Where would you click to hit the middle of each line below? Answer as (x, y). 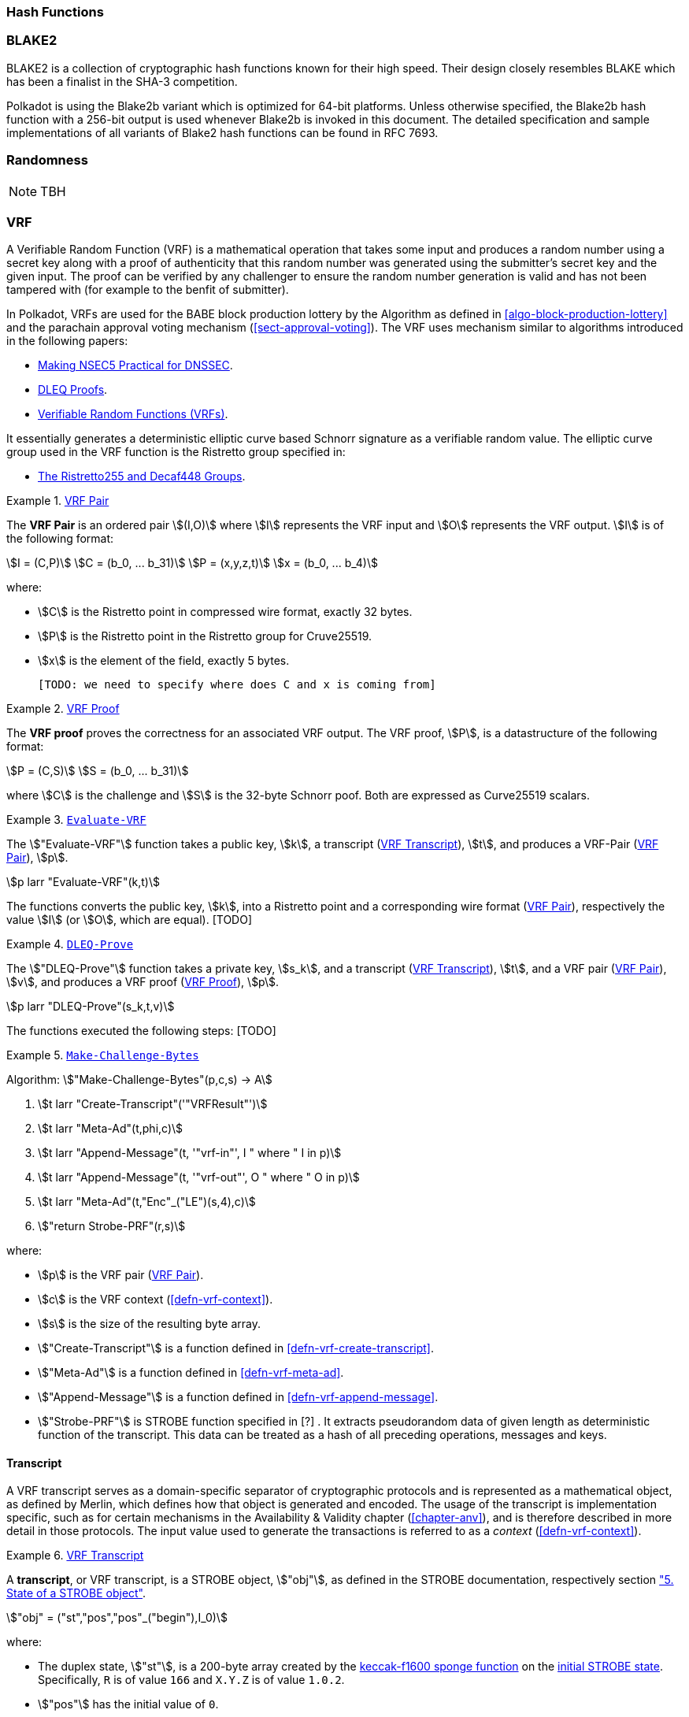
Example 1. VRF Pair (58, 501)
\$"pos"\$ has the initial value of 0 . (128, 1704)
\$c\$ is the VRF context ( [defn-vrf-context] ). (156, 1300)
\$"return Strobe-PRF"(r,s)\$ (112, 1226)
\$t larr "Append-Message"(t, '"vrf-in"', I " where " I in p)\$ (190, 1153)
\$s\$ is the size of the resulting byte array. (150, 1324)
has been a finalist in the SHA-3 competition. (122, 81)
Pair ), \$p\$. (37, 858)
